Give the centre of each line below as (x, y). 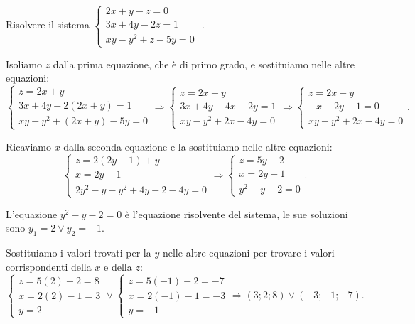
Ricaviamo (28, 146)
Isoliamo (24, 64)
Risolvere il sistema (48, 25)
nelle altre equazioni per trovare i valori (248, 253)
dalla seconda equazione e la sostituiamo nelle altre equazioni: (198, 146)
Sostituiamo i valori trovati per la (79, 253)
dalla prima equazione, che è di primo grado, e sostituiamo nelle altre (204, 64)
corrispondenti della (49, 266)
